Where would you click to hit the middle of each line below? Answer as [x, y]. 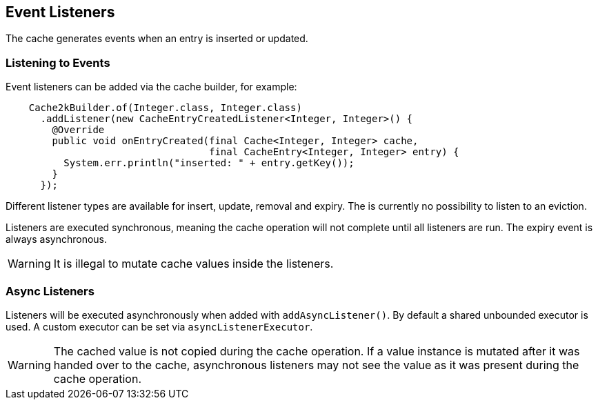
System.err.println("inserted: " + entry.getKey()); [209, 163]
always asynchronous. [57, 239]
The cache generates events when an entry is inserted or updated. [157, 39]
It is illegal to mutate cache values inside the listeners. [193, 264]
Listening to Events [58, 62]
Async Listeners [50, 291]
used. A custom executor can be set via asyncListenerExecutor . [159, 326]
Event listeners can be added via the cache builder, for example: [151, 87]
